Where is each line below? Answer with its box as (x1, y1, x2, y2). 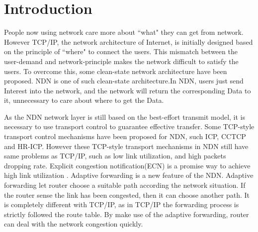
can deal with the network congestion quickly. (4, 219, 143, 229)
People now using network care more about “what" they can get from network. (4, 27, 244, 37)
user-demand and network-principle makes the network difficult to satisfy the (4, 56, 239, 66)
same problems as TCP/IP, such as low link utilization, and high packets (4, 151, 226, 161)
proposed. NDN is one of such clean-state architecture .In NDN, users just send (4, 76, 244, 86)
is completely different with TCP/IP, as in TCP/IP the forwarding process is (4, 199, 239, 210)
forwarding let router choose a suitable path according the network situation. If (4, 180, 246, 190)
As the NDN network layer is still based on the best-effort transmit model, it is (4, 111, 246, 122)
